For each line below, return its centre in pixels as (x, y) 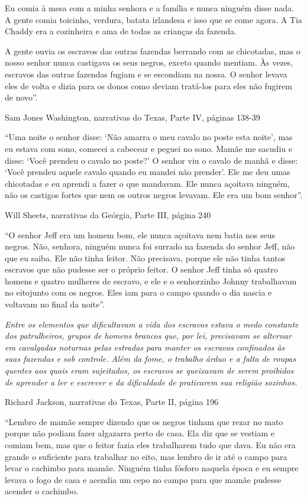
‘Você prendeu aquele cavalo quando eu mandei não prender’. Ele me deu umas (148, 172)
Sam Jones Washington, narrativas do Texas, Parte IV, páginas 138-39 (133, 117)
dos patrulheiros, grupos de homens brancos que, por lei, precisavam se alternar (148, 336)
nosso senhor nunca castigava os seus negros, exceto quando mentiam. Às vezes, (149, 62)
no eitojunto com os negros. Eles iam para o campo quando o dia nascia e (138, 292)
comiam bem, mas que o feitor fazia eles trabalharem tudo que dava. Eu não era (150, 445)
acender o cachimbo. (42, 491)
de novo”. (21, 97)
